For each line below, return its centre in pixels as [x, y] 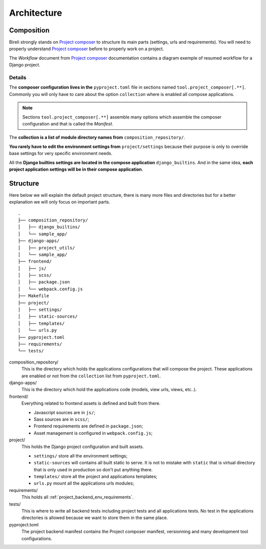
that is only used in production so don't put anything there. [93, 469]
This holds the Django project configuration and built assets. [83, 447]
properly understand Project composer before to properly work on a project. [87, 49]
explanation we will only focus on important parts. [60, 202]
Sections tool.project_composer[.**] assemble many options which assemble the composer [122, 117]
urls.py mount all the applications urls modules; [84, 483]
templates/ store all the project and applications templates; [96, 477]
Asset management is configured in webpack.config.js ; [93, 433]
